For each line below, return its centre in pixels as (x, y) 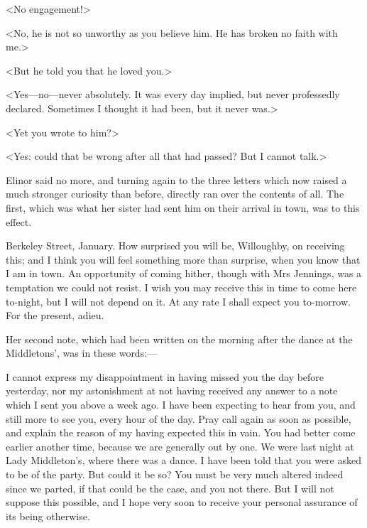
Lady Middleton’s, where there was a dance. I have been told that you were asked (184, 460)
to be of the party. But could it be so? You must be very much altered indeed (175, 474)
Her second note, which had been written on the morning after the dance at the (179, 339)
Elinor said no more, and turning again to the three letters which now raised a (176, 179)
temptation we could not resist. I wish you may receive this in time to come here (181, 287)
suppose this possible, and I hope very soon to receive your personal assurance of (182, 502)
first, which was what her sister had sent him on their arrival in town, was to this (183, 207)
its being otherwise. (48, 516)
